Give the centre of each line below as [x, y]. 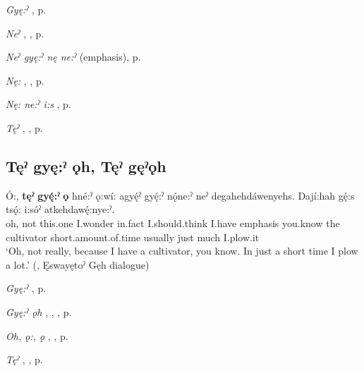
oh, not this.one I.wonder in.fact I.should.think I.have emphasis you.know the [173, 223]
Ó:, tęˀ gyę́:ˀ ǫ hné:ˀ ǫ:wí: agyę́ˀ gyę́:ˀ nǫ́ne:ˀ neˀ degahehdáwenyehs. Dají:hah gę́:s [180, 195]
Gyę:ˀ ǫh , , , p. [39, 311]
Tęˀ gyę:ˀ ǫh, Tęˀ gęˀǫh [86, 165]
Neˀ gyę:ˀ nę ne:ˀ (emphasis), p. [73, 57]
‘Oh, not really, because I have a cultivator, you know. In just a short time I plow [182, 251]
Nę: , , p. [25, 80]
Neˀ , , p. [25, 33]
